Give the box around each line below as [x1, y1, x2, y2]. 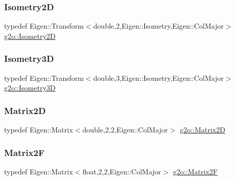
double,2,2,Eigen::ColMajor [82, 124, 168, 135]
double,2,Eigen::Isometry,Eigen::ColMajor [93, 20, 224, 31]
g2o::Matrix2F [173, 166, 218, 176]
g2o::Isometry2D [4, 30, 56, 41]
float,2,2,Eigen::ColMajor [82, 166, 161, 176]
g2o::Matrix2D [180, 124, 225, 135]
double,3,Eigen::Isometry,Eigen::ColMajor [93, 72, 224, 83]
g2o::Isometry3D [4, 82, 56, 93]
